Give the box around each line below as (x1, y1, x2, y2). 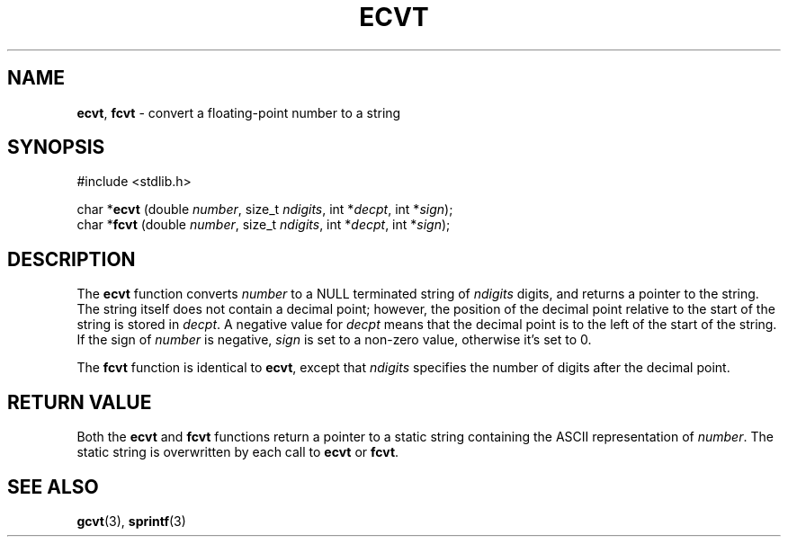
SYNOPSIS (7, 136, 105, 159)
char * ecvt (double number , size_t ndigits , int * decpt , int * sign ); (76, 201, 453, 218)
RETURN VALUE (7, 390, 152, 414)
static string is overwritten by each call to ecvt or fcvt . (76, 444, 399, 460)
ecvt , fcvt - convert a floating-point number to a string (76, 104, 401, 120)
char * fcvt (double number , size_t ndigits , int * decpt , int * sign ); (76, 217, 451, 233)
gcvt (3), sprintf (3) (76, 513, 186, 529)
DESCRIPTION (7, 247, 136, 271)
